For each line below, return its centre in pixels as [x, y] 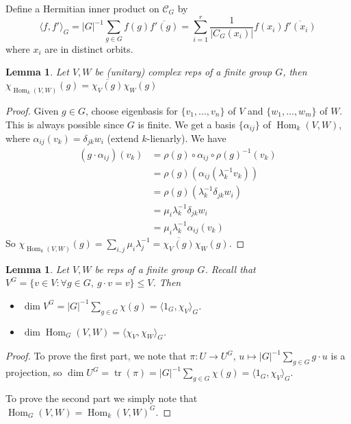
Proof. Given [32, 110]
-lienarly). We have [186, 138]
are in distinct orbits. [89, 48]
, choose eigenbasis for [131, 110]
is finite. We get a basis [186, 124]
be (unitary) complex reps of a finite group [183, 72]
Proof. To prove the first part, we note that [96, 356]
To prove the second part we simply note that [102, 398]
